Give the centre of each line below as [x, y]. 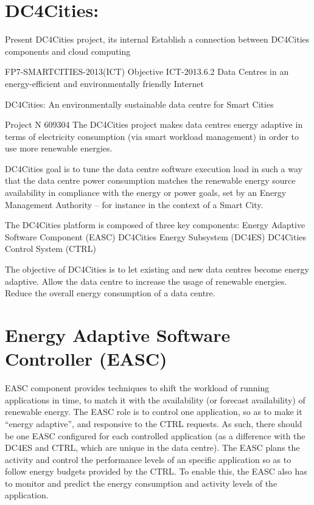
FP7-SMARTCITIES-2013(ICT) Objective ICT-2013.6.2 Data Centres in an [147, 71]
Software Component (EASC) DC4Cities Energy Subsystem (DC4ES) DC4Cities [156, 236]
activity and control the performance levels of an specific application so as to [148, 459]
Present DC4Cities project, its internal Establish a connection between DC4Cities [157, 39]
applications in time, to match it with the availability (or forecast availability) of [155, 399]
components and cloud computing [68, 51]
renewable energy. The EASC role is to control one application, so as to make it [154, 412]
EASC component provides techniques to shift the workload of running [137, 388]
